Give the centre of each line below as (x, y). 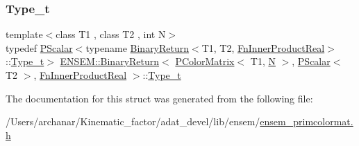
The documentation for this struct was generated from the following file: (159, 98)
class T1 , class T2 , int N (111, 34)
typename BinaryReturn (137, 47)
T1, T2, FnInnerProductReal (263, 47)
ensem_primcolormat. (307, 121)
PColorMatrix (205, 61)
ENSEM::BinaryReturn (110, 61)
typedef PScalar (39, 47)
